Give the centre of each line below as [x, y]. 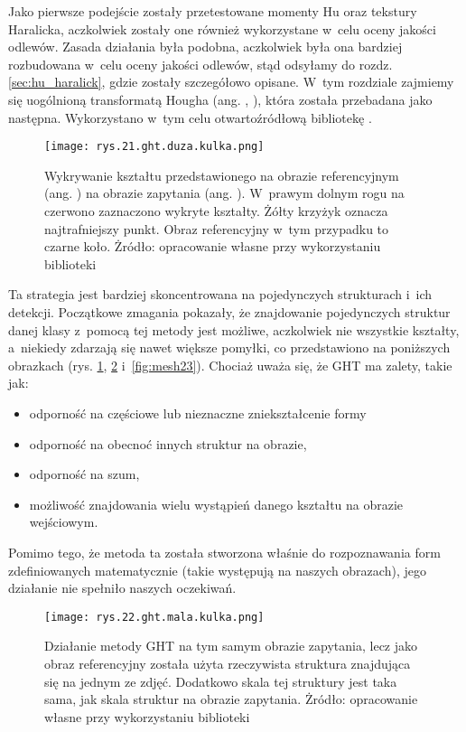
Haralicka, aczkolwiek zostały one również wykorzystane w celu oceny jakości [222, 28]
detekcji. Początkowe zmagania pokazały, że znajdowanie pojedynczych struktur [229, 311]
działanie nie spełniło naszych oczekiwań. [122, 588]
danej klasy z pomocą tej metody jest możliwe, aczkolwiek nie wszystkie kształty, [234, 329]
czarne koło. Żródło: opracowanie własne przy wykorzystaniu [213, 246]
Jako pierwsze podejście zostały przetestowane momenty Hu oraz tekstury [213, 11]
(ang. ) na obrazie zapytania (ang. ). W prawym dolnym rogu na [224, 193]
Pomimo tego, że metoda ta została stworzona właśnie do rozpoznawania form [224, 552]
